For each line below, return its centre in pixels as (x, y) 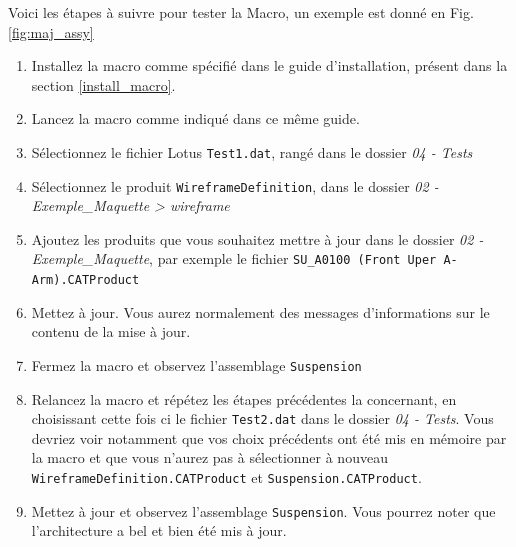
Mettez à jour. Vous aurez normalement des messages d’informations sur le (260, 311)
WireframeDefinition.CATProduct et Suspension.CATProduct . (226, 477)
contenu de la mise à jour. (111, 331)
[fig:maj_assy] (51, 31)
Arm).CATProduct (85, 280)
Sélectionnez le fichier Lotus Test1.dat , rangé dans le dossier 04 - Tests (252, 151)
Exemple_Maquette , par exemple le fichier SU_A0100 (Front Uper (234, 258)
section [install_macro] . (103, 84)
